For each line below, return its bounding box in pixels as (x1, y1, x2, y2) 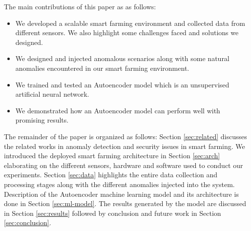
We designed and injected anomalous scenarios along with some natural (15, 53, 230, 63)
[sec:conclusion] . (4, 217, 51, 228)
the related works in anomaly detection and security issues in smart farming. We (4, 141, 245, 151)
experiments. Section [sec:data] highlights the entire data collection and (4, 169, 218, 180)
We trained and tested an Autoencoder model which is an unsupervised (15, 79, 230, 89)
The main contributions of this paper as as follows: (4, 1, 156, 11)
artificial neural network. (15, 89, 89, 99)
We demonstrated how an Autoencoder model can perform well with (15, 105, 220, 115)
